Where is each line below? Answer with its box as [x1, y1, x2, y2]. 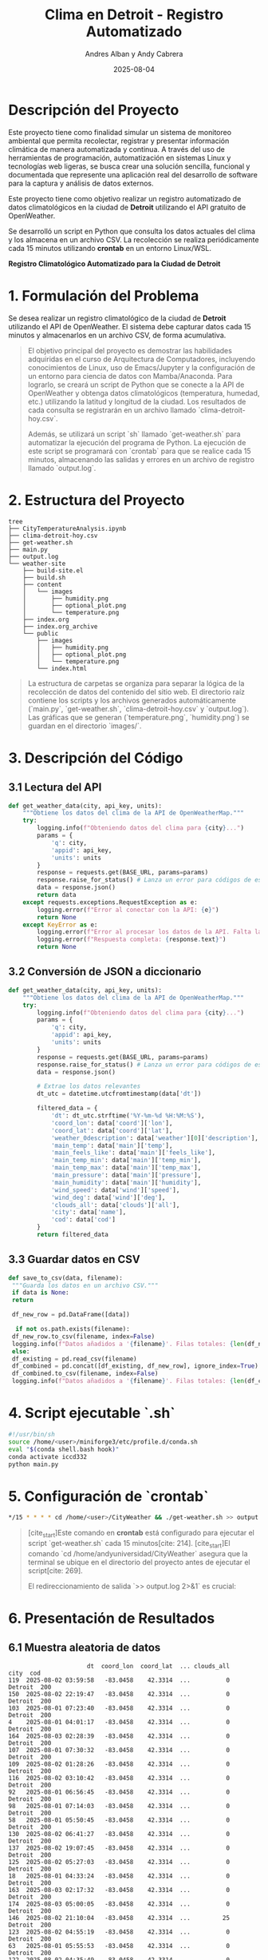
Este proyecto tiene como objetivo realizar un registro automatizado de [8, 193, 242, 203]
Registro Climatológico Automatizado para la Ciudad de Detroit [8, 258, 221, 269]
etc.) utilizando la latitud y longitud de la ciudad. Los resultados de [27, 396, 246, 406]
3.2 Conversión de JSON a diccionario [8, 965, 202, 978]
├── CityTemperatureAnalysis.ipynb [8, 524, 127, 532]
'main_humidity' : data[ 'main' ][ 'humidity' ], [50, 1178, 202, 1186]
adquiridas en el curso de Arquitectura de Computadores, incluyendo [27, 354, 256, 364]
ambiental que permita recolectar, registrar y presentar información [8, 136, 230, 145]
